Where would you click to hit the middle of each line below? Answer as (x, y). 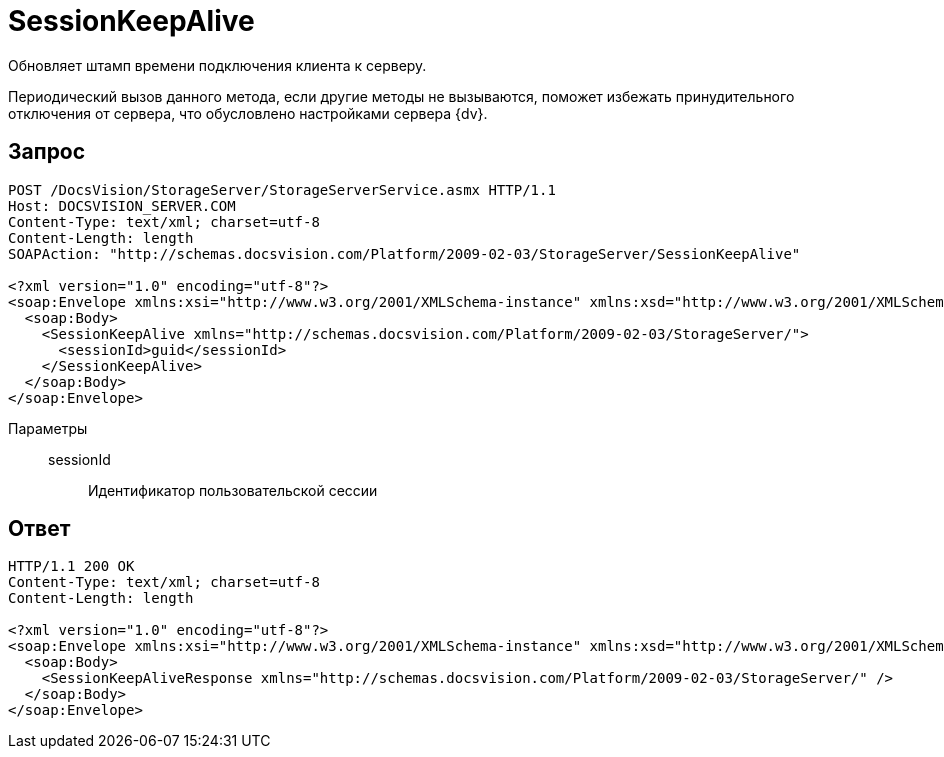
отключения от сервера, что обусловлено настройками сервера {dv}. (248, 113)
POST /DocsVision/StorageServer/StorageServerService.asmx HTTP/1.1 (282, 189)
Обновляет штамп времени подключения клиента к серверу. (217, 65)
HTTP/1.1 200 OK (71, 566)
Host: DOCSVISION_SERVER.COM (122, 205)
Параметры (48, 428)
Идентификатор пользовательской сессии (233, 490)
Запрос (47, 152)
